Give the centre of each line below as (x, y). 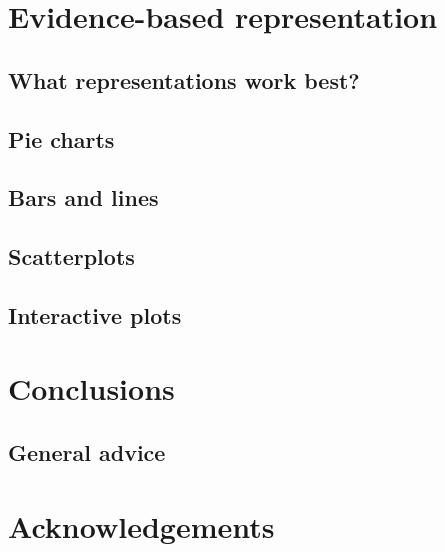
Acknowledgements (141, 525)
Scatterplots (71, 256)
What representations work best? (184, 79)
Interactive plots (95, 314)
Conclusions (91, 388)
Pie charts (61, 138)
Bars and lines (83, 197)
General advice (87, 452)
